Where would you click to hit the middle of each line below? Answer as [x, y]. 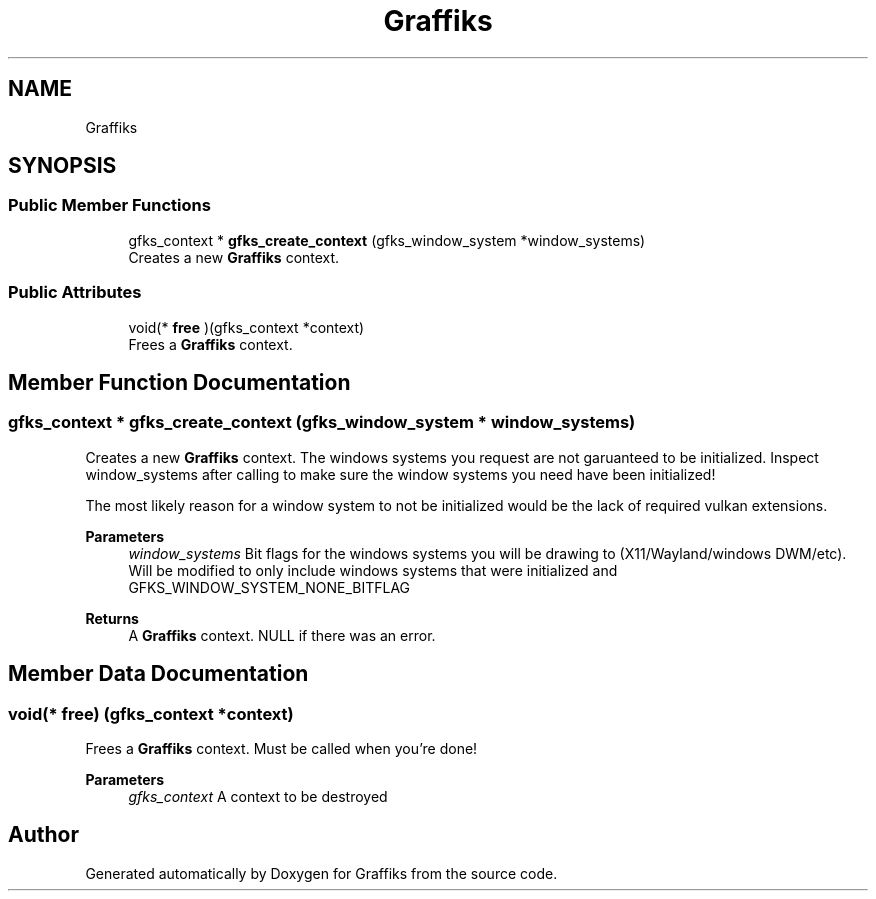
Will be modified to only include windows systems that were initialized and [373, 570]
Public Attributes [75, 292]
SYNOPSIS [62, 166]
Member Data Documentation [158, 674]
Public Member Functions [109, 205]
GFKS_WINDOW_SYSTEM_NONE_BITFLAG [269, 587]
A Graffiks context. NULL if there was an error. [282, 635]
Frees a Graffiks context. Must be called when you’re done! [281, 748]
